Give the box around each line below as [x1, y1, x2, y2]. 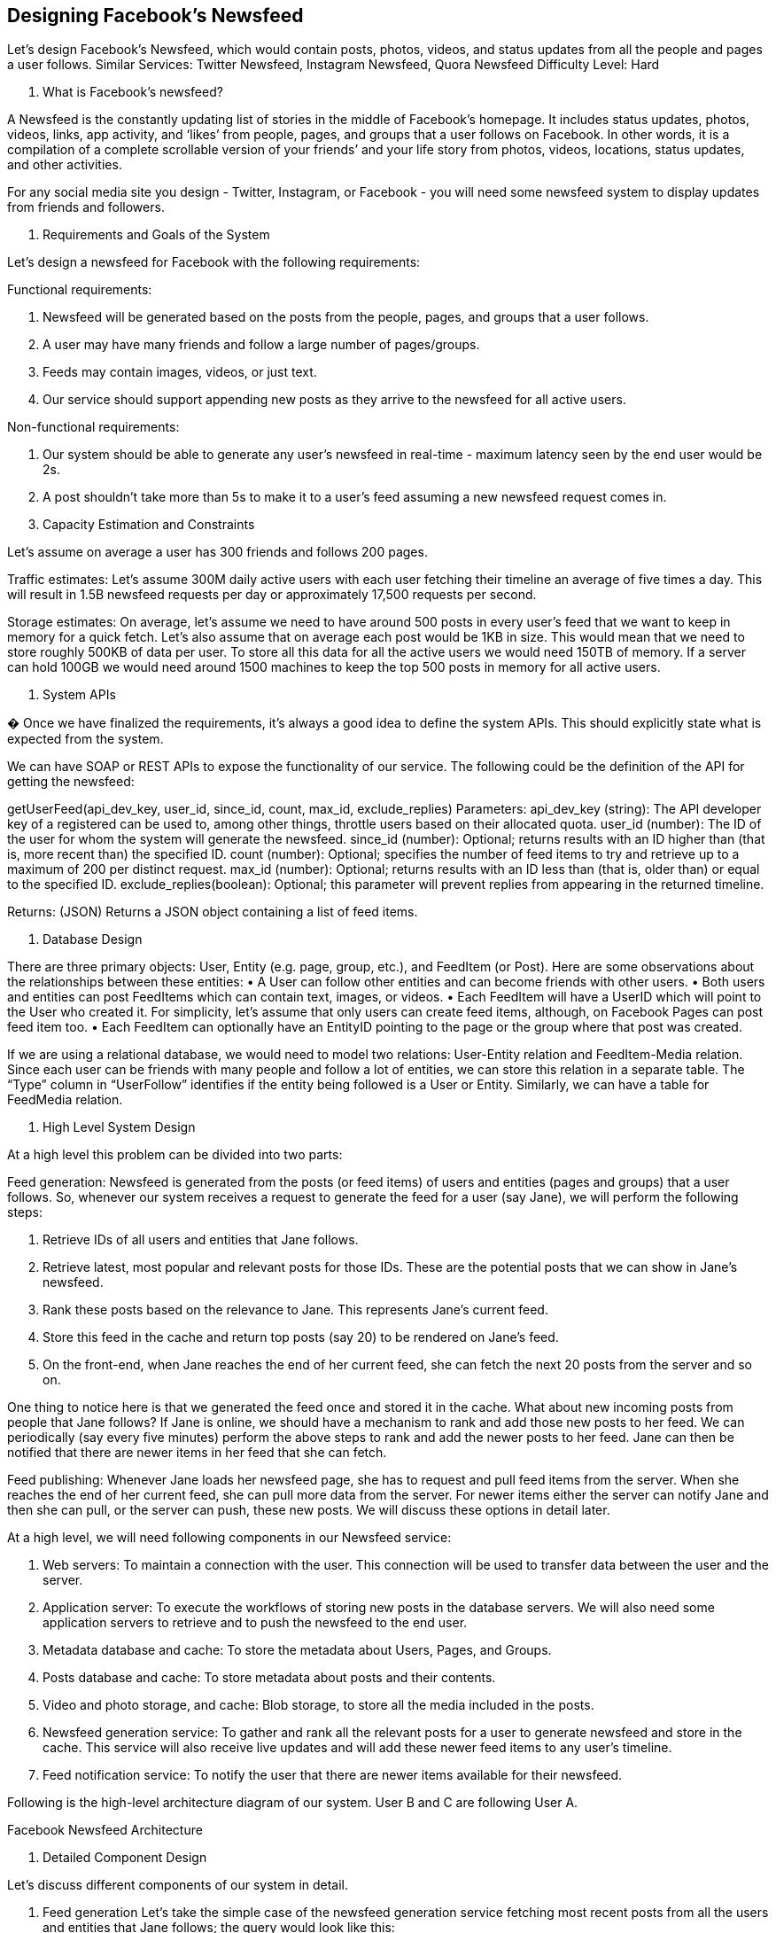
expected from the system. [7, 731, 164, 747]
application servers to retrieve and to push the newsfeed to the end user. [43, 1615, 468, 1631]
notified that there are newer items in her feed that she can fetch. [7, 1445, 387, 1461]
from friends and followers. [7, 199, 165, 215]
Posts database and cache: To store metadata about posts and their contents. [43, 1670, 496, 1686]
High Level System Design [43, 1119, 196, 1135]
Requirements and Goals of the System [43, 227, 270, 243]
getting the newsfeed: [7, 774, 135, 790]
